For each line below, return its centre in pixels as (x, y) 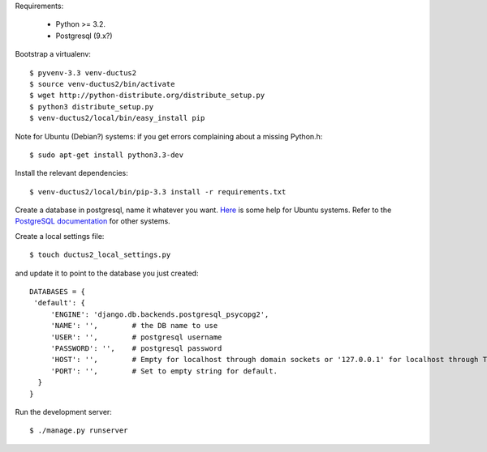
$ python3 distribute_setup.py (92, 107)
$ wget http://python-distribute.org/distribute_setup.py (147, 96)
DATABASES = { (57, 292)
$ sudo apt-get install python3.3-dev (107, 155)
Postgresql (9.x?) (84, 36)
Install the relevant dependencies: (72, 173)
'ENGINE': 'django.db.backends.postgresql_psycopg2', (160, 314)
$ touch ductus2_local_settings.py (100, 255)
